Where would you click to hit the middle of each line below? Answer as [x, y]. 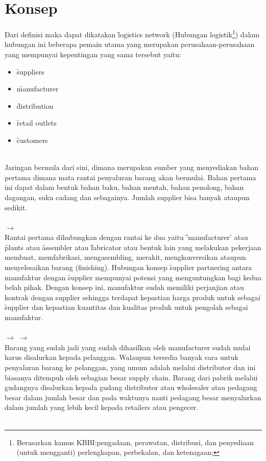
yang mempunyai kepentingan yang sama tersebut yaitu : [93, 54]
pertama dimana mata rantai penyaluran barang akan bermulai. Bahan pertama [130, 177]
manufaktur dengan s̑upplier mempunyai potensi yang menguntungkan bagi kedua [133, 277]
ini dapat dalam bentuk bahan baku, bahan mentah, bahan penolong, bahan [124, 187]
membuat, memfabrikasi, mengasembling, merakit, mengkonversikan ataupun [125, 257]
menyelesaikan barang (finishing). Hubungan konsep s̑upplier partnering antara [128, 267]
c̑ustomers [32, 140]
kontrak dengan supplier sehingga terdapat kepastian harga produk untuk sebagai [132, 297]
